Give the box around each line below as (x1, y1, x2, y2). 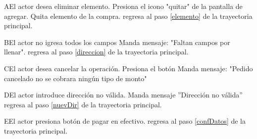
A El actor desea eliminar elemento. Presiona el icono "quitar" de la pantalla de (4, 1, 243, 11)
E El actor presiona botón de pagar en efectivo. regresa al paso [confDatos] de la (4, 116, 246, 126)
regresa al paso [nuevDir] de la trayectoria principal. (4, 99, 162, 109)
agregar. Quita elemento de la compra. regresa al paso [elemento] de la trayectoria (4, 10, 253, 21)
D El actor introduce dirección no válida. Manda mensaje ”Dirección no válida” (4, 90, 243, 100)
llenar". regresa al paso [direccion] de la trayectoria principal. (4, 46, 189, 57)
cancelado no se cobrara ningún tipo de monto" (4, 73, 147, 83)
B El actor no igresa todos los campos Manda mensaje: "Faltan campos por (4, 37, 230, 47)
